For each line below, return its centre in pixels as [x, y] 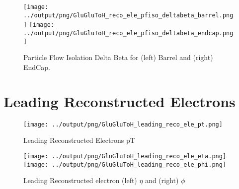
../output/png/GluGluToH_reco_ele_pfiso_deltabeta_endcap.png [128, 33]
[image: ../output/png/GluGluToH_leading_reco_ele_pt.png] [123, 124]
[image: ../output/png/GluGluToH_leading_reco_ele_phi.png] [125, 164]
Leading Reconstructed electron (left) [80, 180]
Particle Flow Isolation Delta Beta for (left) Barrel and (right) [118, 57]
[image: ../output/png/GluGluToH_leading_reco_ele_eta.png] [125, 156]
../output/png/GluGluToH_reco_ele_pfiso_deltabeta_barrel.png [128, 15]
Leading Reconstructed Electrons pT [79, 140]
